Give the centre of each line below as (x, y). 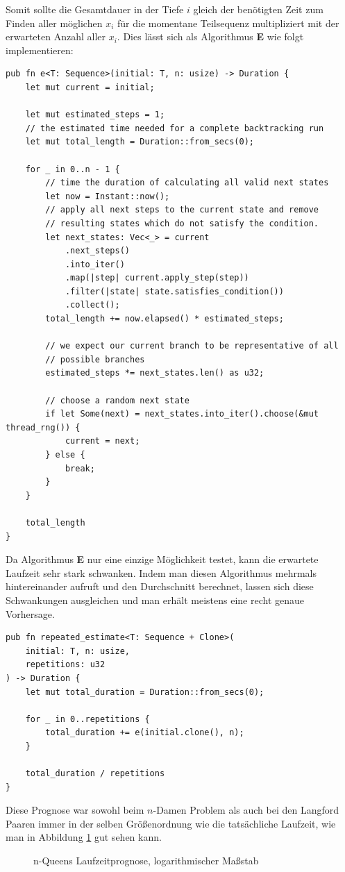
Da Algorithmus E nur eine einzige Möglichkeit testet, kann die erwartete (162, 559)
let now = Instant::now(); (108, 196)
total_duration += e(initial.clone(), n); (145, 733)
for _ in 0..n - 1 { (73, 169)
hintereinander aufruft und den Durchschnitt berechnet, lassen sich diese (160, 586)
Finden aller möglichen (54, 23)
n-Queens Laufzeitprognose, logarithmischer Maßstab (146, 861)
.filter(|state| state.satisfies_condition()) (174, 291)
